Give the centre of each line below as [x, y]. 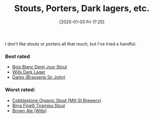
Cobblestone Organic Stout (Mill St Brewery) [57, 100]
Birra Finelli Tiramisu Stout [38, 105]
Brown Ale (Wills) [29, 111]
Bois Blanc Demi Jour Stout [39, 67]
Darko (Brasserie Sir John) [39, 77]
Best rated [18, 56]
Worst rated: [20, 90]
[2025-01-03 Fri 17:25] [82, 22]
